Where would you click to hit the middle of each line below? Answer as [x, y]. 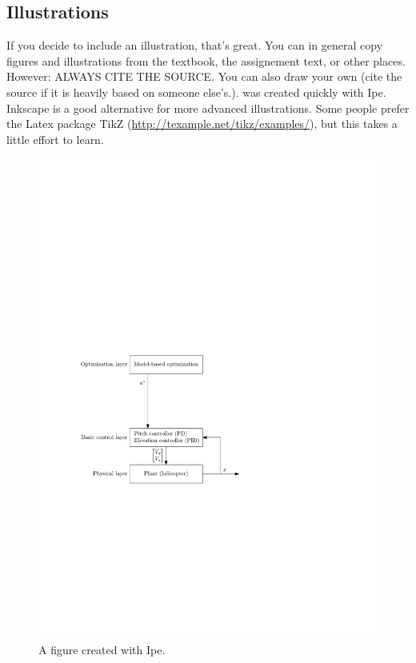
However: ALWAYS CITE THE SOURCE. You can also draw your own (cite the [204, 76]
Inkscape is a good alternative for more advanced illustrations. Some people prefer [208, 108]
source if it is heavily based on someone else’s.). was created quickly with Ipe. [196, 92]
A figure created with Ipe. [102, 649]
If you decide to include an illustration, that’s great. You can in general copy [195, 45]
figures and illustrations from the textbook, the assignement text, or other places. [206, 60]
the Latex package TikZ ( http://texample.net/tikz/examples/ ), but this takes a [202, 124]
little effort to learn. [55, 139]
